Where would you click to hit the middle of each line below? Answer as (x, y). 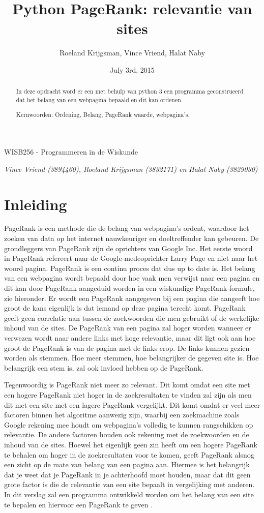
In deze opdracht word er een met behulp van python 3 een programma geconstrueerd (130, 91)
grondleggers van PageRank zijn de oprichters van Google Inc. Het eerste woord (128, 248)
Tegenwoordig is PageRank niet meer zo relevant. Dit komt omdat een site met (127, 385)
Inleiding (36, 204)
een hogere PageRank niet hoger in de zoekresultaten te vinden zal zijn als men (128, 394)
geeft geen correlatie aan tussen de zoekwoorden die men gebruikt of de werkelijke (132, 318)
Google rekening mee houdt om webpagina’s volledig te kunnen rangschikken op (129, 424)
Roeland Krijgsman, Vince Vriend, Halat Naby (132, 53)
